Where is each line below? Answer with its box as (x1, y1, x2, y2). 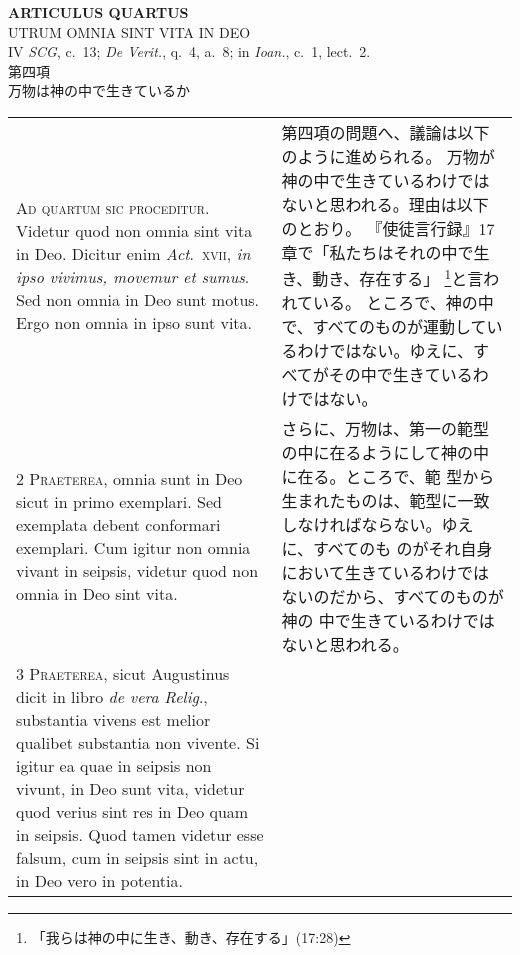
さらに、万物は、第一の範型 (281, 417, 489, 441)
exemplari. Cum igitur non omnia (16, 536, 251, 560)
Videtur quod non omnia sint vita (16, 219, 253, 243)
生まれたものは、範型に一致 (281, 489, 490, 513)
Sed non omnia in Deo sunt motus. (16, 288, 260, 312)
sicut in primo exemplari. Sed (16, 490, 222, 514)
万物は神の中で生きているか (8, 80, 190, 101)
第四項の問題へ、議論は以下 (281, 120, 490, 144)
